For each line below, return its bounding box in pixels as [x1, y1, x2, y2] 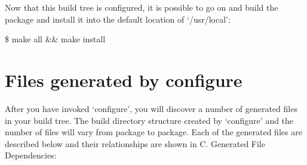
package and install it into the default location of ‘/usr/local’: [5, 13, 231, 25]
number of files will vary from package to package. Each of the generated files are [5, 126, 302, 138]
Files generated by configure [5, 67, 242, 92]
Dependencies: [5, 149, 57, 161]
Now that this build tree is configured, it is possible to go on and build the [5, 1, 278, 13]
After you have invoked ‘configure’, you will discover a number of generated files [5, 102, 297, 114]
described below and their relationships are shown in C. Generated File [5, 137, 265, 150]
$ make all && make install [5, 33, 106, 45]
